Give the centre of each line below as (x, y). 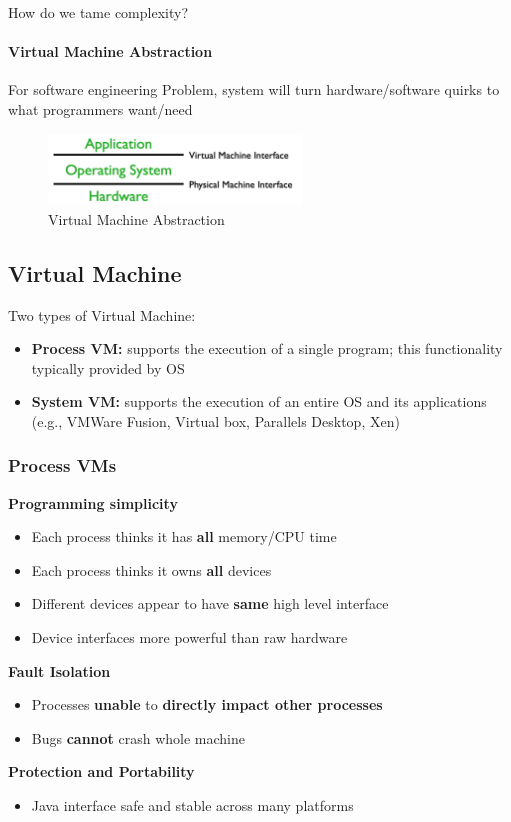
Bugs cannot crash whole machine (138, 737)
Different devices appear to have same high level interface (210, 603)
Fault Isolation (59, 670)
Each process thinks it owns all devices (151, 569)
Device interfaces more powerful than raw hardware (189, 637)
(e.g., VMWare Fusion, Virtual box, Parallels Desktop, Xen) (215, 420)
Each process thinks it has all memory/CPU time (184, 536)
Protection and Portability (101, 771)
